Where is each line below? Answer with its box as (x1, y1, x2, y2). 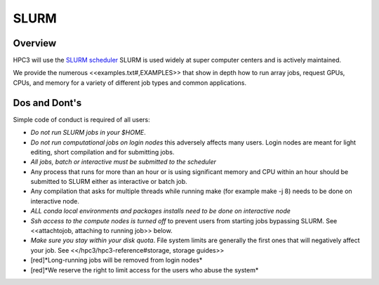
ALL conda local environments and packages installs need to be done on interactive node (30, 207, 291, 216)
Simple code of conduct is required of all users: (13, 115, 150, 124)
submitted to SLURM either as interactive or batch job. (30, 178, 187, 186)
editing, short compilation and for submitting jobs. (30, 147, 175, 156)
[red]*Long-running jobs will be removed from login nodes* (30, 256, 203, 265)
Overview (13, 37, 57, 49)
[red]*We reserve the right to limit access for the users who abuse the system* (30, 265, 259, 274)
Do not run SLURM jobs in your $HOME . (30, 128, 147, 137)
